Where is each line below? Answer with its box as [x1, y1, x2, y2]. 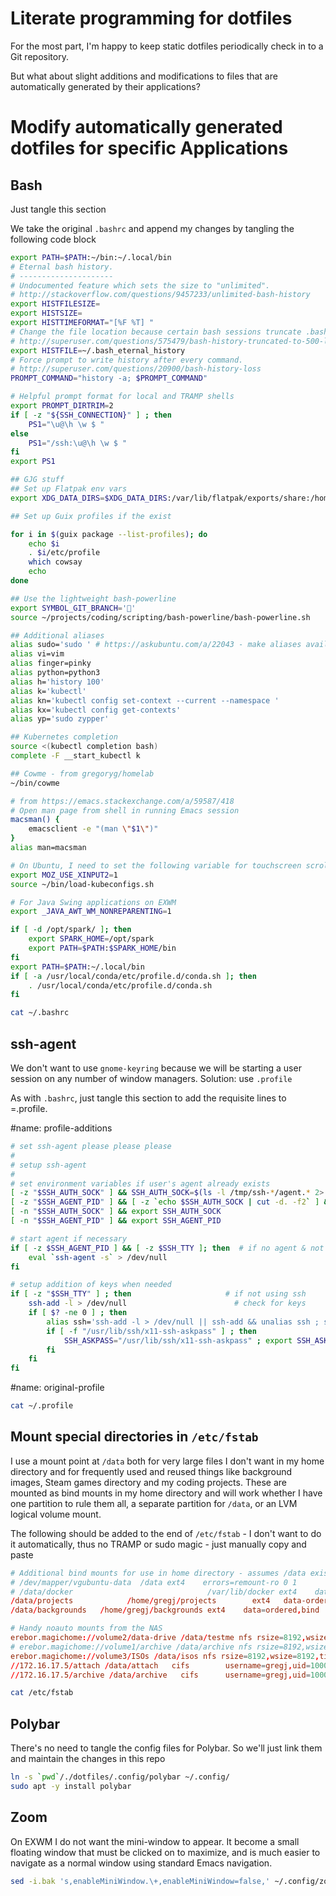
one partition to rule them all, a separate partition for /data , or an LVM [10, 1497, 298, 1509]
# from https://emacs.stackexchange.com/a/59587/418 [10, 796, 235, 806]
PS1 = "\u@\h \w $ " [28, 419, 105, 429]
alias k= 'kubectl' [10, 686, 87, 696]
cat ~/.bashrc [10, 1008, 70, 1018]
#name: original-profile [10, 1382, 105, 1394]
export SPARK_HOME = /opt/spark [28, 934, 155, 944]
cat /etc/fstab [10, 1688, 74, 1698]
